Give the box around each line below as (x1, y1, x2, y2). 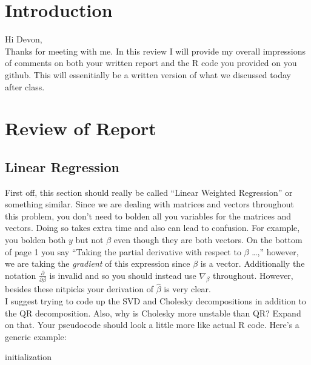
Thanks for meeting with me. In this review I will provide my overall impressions (5, 44, 306, 57)
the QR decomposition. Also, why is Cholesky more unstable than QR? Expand (5, 306, 301, 319)
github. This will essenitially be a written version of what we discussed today (5, 68, 291, 81)
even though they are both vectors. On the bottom (113, 233, 303, 246)
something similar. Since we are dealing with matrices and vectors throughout (5, 198, 294, 210)
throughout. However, (213, 269, 293, 281)
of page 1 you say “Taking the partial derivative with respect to (5, 245, 241, 258)
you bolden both (5, 233, 66, 246)
